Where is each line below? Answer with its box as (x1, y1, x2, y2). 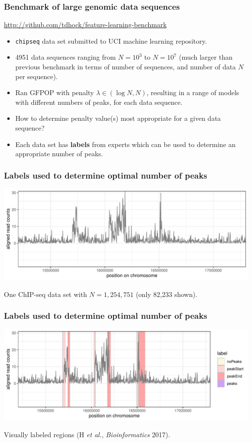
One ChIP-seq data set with (4, 289, 87, 299)
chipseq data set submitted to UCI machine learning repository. (15, 35, 207, 46)
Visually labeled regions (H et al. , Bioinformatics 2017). (4, 429, 170, 440)
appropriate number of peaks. (15, 148, 103, 159)
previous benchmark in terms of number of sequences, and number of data (15, 62, 236, 72)
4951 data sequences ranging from (15, 52, 116, 62)
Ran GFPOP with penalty (15, 87, 94, 98)
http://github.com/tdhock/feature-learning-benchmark (4, 19, 167, 30)
